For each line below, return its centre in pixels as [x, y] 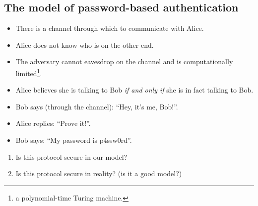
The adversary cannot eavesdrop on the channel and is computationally [124, 61]
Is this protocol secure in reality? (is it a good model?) [99, 173]
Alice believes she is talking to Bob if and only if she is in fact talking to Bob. [134, 90]
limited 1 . [29, 72]
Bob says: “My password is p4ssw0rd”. [74, 140]
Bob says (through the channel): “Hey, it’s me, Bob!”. [97, 106]
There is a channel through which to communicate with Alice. [110, 28]
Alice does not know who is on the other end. [85, 45]
